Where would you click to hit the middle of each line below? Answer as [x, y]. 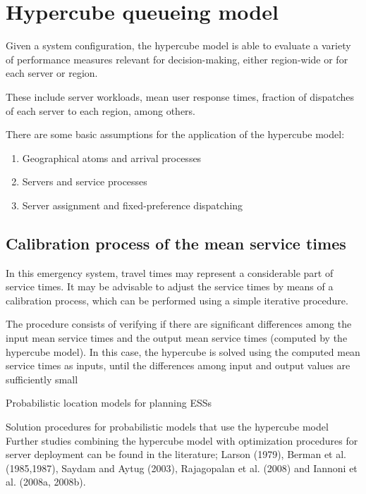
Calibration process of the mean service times [176, 243]
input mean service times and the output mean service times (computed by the [177, 338]
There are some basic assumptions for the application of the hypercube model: [175, 134]
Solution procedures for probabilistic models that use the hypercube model [167, 427]
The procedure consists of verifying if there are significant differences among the [179, 324]
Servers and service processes [85, 181]
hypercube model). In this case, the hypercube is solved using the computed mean [183, 351]
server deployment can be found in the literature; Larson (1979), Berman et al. [176, 454]
